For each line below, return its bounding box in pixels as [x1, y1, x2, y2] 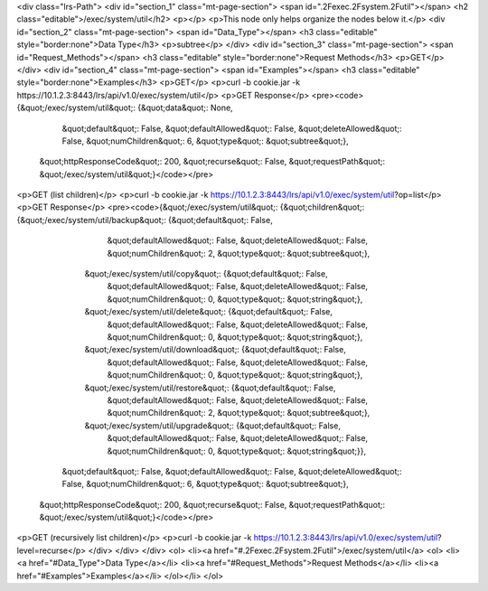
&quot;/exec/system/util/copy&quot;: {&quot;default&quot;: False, [84, 268, 329, 279]
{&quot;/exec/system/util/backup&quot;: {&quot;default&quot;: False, [16, 214, 273, 225]
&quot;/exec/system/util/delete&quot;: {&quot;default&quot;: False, [84, 306, 333, 317]
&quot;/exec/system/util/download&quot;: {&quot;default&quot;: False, [84, 344, 347, 355]
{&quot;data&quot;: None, [136, 102, 234, 113]
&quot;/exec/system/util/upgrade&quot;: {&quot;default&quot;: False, [84, 420, 341, 431]
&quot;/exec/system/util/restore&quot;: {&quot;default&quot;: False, [84, 382, 336, 393]
